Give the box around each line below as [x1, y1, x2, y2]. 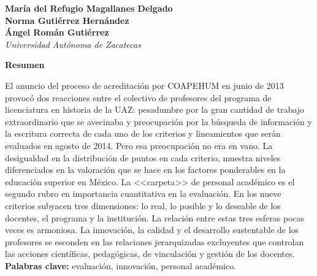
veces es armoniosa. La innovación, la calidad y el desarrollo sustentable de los [5, 223, 299, 236]
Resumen [5, 58, 45, 71]
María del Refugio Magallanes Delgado [5, 2, 173, 14]
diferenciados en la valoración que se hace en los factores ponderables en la [5, 163, 286, 176]
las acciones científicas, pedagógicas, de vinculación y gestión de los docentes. [5, 247, 295, 260]
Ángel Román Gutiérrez [5, 26, 109, 39]
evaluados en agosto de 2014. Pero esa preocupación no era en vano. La [5, 139, 273, 151]
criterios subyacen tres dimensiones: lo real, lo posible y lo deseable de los [5, 199, 281, 212]
